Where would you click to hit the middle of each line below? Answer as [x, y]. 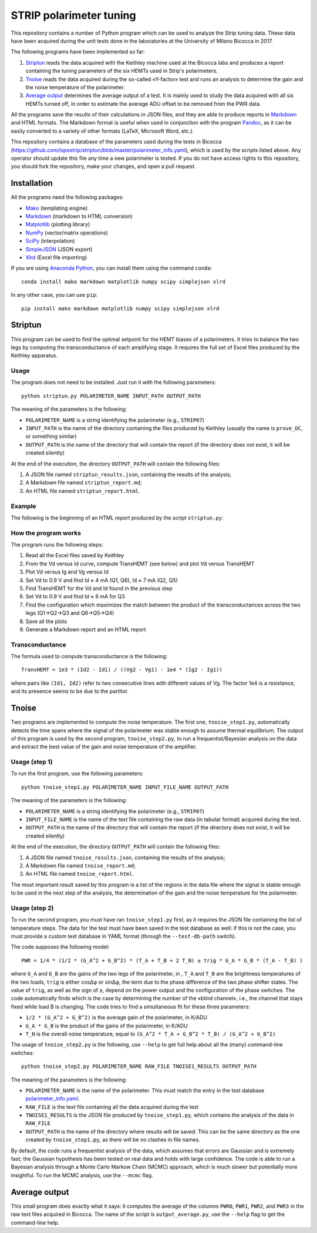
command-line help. [35, 1222]
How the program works [46, 533]
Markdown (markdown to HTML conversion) [79, 216]
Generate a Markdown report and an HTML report [86, 629]
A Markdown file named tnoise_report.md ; [81, 865]
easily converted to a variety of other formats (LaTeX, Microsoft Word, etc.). [102, 131]
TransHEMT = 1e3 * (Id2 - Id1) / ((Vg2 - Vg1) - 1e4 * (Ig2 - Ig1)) [122, 670]
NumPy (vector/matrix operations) [67, 233]
